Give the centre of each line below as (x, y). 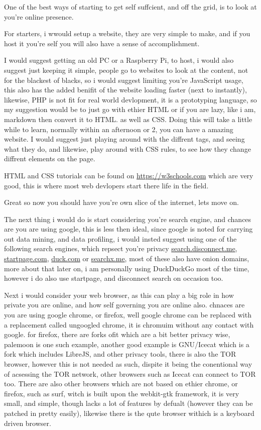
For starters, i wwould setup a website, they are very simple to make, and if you (127, 33)
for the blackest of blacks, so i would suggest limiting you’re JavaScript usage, (124, 80)
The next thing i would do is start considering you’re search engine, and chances (128, 219)
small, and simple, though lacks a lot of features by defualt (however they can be (128, 403)
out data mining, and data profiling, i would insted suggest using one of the (120, 238)
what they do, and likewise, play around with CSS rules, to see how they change (127, 148)
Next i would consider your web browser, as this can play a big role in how (119, 295)
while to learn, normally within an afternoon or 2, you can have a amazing (119, 129)
